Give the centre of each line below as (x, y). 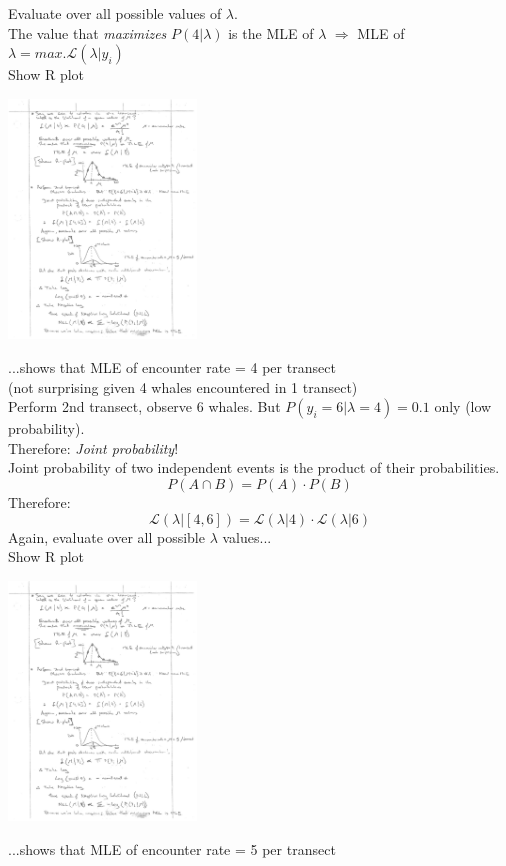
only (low (463, 406)
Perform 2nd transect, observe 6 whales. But (144, 406)
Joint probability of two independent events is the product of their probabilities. (254, 467)
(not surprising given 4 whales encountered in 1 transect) (183, 386)
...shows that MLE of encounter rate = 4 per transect (172, 367)
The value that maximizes (87, 32)
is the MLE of (271, 32)
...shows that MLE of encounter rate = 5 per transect (172, 849)
